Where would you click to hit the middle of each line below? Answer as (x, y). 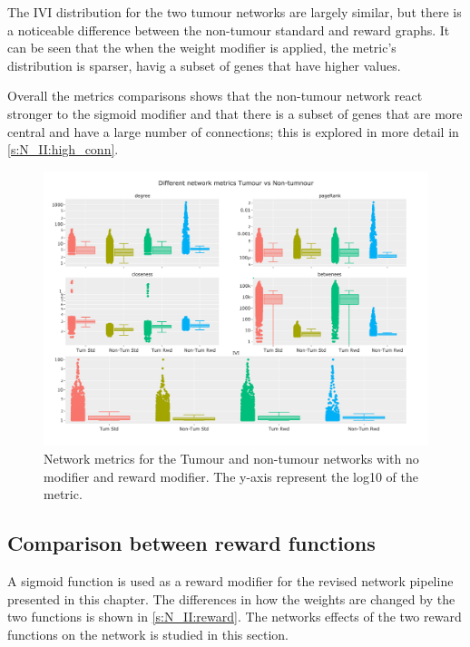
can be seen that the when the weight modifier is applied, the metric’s (202, 48)
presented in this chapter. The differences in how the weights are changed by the (231, 598)
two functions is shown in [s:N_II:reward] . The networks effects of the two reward (235, 617)
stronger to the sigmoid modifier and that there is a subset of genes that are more (235, 113)
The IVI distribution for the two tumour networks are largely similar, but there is (235, 12)
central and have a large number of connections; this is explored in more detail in (233, 131)
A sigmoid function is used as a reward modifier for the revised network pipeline (230, 581)
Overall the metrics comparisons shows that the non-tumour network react (215, 96)
